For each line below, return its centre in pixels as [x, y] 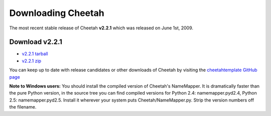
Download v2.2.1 [36, 42]
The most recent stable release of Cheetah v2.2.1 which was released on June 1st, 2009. [101, 28]
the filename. [23, 107]
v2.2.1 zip [32, 61]
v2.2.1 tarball [35, 54]
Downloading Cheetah [57, 13]
